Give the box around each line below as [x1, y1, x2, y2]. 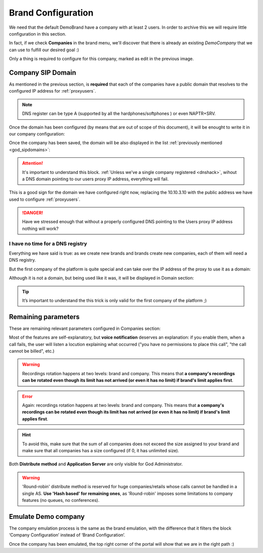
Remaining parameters [9, 312, 80, 321]
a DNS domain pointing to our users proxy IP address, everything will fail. [22, 176, 169, 182]
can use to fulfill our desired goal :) [9, 47, 79, 53]
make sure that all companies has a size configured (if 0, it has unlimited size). [22, 447, 180, 453]
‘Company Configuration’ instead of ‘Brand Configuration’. [9, 532, 125, 538]
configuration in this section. [9, 31, 67, 37]
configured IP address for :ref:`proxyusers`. [9, 88, 96, 94]
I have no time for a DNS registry [9, 240, 87, 247]
